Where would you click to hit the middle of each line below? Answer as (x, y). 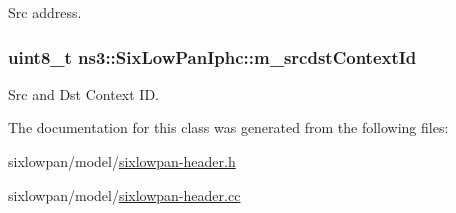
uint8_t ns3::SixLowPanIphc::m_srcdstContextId (212, 56)
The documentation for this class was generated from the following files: (228, 127)
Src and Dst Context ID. (84, 93)
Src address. (45, 12)
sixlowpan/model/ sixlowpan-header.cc (124, 194)
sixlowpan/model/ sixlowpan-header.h (122, 161)
